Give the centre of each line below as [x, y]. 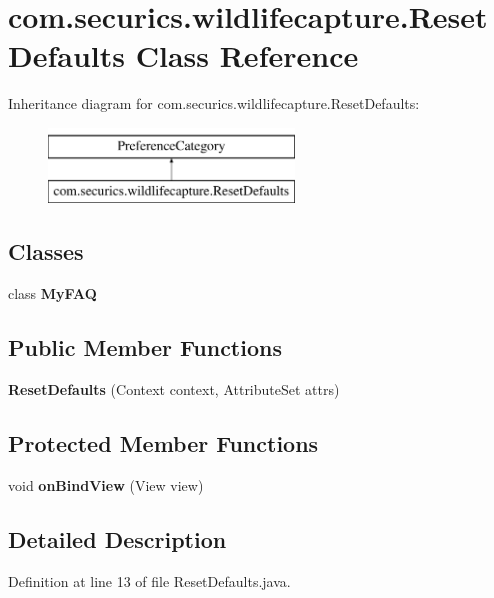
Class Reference [247, 55]
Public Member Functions [145, 347]
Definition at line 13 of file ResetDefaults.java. [149, 580]
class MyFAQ [52, 293]
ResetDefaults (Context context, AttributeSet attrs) [174, 389]
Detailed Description [117, 538]
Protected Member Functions [163, 443]
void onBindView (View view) [106, 484]
